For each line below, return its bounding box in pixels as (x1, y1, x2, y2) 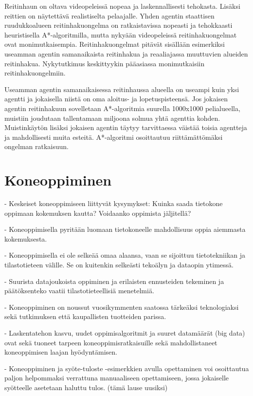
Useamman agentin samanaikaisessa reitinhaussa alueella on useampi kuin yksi (4, 84, 239, 94)
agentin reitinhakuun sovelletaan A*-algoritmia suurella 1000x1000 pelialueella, (4, 103, 240, 113)
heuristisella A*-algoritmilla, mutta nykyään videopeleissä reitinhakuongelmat (4, 29, 237, 39)
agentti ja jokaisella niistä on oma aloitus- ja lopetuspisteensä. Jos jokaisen (4, 94, 228, 104)
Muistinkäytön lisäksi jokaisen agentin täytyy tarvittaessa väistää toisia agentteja (4, 122, 247, 132)
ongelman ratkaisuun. (4, 141, 69, 151)
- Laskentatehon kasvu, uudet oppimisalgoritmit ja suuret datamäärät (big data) (4, 327, 245, 338)
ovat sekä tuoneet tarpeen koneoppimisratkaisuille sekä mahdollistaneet (4, 337, 217, 347)
